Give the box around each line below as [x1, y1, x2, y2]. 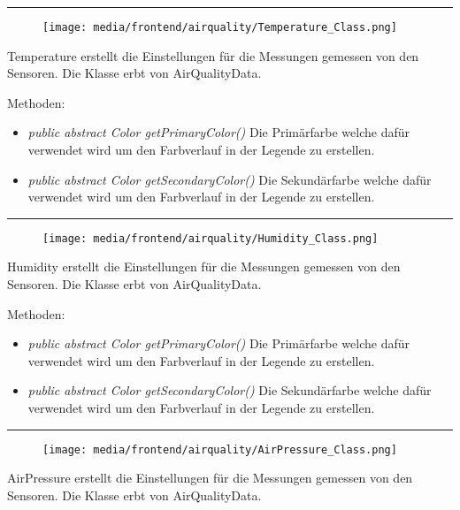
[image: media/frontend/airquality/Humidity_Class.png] [42, 232, 379, 245]
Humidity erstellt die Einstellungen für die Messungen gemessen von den [7, 257, 401, 276]
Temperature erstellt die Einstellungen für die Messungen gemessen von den [7, 46, 419, 65]
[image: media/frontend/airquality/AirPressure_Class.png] [42, 443, 397, 456]
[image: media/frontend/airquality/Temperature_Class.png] [42, 21, 397, 34]
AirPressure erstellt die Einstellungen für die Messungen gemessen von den [7, 468, 413, 487]
